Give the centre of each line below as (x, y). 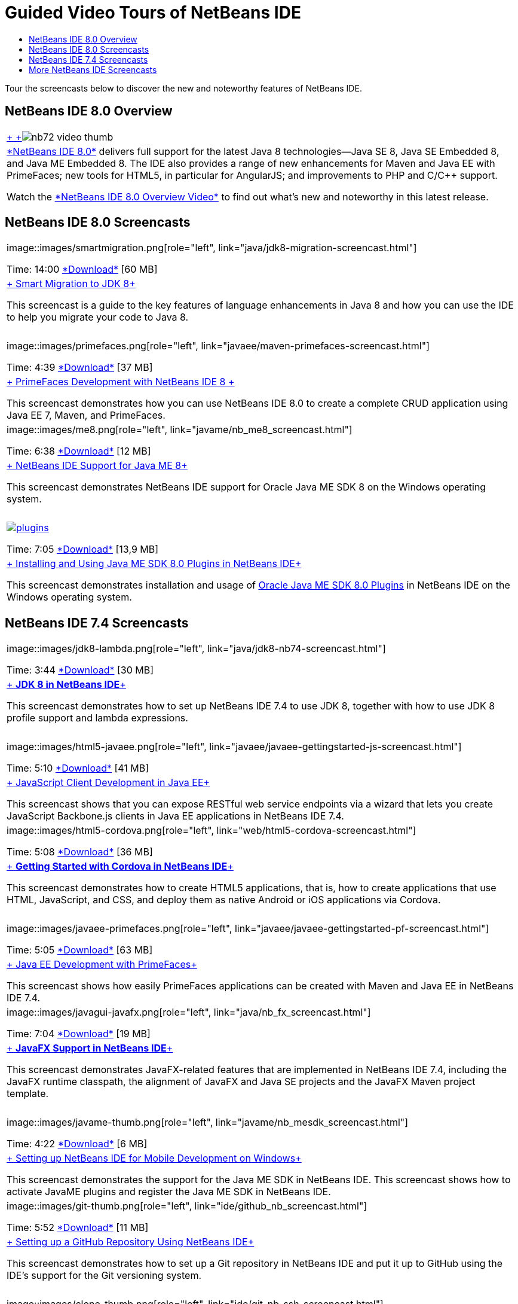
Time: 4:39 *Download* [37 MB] (80, 368)
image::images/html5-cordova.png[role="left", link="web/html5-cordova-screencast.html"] (212, 831)
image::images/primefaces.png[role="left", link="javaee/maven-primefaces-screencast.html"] (218, 346)
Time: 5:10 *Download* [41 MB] (78, 768)
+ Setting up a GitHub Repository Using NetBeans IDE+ (131, 1242)
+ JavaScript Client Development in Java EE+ (108, 783)
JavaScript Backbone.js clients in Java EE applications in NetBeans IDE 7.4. (175, 816)
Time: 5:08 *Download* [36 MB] (80, 852)
